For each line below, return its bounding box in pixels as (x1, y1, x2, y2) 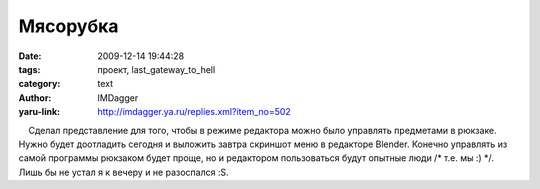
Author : (18, 91, 52, 104)
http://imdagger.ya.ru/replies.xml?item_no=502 (97, 106, 292, 118)
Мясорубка (18, 15, 119, 37)
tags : (18, 63, 41, 75)
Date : (18, 50, 42, 62)
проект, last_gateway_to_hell (97, 63, 216, 75)
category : (18, 78, 61, 90)
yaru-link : (18, 106, 60, 118)
